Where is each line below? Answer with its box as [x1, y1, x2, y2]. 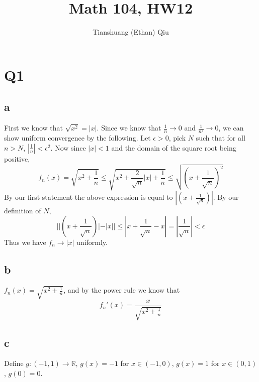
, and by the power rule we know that [63, 285, 180, 295]
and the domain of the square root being [111, 142, 236, 153]
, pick [168, 133, 186, 143]
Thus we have [4, 236, 46, 247]
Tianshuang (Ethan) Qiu [93, 27, 169, 37]
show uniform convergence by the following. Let [4, 133, 151, 143]
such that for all [196, 133, 245, 143]
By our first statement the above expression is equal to [4, 192, 173, 202]
